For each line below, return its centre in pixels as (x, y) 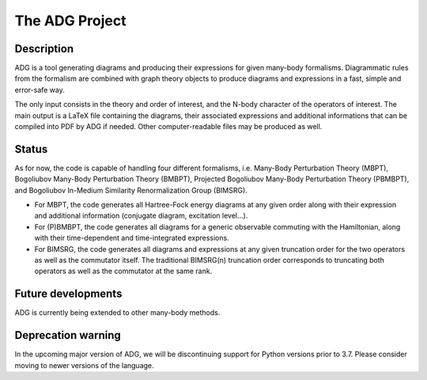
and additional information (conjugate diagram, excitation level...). (141, 216)
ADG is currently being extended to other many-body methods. (117, 313)
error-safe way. (40, 89)
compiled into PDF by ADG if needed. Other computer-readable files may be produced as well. (168, 127)
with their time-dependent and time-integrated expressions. (132, 238)
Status (31, 149)
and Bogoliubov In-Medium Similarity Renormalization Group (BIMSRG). (131, 190)
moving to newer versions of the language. (84, 365)
